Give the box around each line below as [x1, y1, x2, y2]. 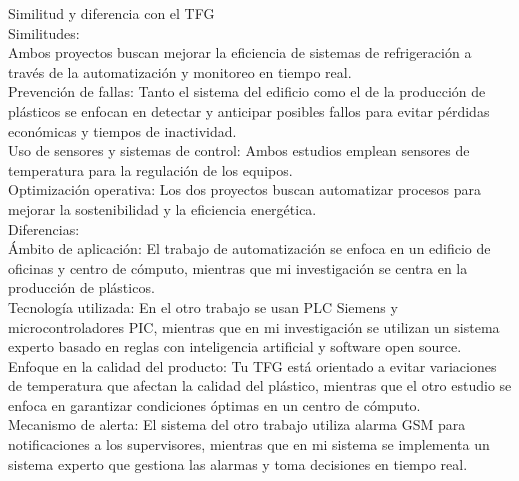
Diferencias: [8, 218, 80, 239]
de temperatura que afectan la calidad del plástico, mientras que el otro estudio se [8, 375, 512, 396]
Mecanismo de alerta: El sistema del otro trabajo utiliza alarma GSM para [8, 414, 466, 435]
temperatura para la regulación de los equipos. [8, 159, 293, 180]
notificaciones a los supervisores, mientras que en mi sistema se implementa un [8, 434, 490, 455]
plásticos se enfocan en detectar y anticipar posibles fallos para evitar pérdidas [8, 100, 490, 121]
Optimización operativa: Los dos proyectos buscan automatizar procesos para [8, 179, 481, 200]
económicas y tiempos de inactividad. [8, 120, 237, 141]
